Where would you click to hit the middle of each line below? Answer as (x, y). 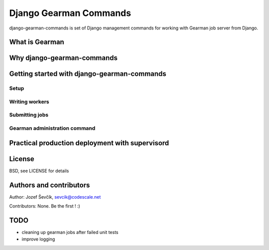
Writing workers (29, 101)
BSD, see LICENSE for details (39, 171)
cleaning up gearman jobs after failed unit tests (70, 232)
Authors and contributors (50, 185)
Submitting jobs (29, 115)
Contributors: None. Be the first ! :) (45, 206)
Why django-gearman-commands (64, 58)
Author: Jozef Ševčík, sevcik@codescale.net (55, 197)
